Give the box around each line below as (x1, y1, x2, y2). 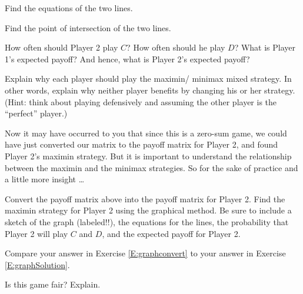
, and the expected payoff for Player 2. (102, 227, 241, 239)
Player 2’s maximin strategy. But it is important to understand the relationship (5, 149, 292, 162)
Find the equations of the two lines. (5, 2, 133, 14)
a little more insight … (5, 173, 85, 185)
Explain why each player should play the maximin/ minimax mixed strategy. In (5, 72, 292, 85)
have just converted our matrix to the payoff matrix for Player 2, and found (5, 138, 278, 151)
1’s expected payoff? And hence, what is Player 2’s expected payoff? (5, 52, 250, 65)
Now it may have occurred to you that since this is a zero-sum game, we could (5, 126, 287, 139)
